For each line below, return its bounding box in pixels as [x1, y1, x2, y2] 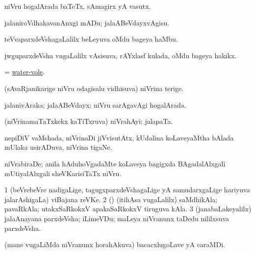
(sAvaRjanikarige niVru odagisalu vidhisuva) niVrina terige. [4, 83, 184, 93]
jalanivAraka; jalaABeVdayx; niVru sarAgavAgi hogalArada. [4, 99, 186, 110]
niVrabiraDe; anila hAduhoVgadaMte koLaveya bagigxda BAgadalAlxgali [4, 158, 226, 168]
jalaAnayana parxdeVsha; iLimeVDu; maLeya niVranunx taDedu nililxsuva [4, 213, 229, 223]
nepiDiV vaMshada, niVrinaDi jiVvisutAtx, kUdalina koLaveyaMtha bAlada [4, 132, 234, 142]
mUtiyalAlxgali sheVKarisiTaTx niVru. [4, 168, 122, 178]
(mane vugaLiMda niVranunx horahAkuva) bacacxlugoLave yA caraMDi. [4, 239, 225, 250]
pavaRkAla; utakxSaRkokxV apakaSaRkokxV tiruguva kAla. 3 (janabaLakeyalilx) [4, 204, 252, 214]
